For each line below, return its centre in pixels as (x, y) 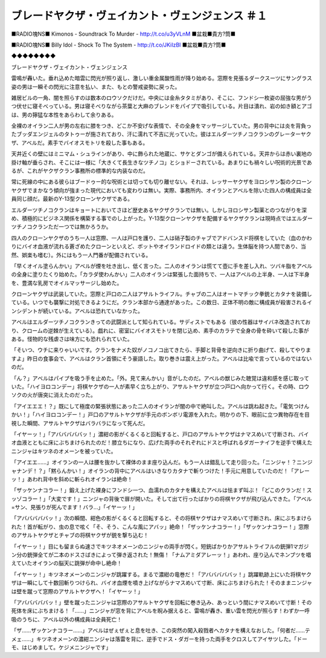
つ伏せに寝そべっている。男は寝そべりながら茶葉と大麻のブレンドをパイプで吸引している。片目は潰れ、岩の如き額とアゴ (162, 106)
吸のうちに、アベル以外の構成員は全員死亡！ (67, 619)
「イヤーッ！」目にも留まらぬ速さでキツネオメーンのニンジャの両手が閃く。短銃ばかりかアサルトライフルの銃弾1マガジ (160, 546)
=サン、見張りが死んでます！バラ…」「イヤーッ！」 (75, 507)
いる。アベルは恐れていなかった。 (101, 311)
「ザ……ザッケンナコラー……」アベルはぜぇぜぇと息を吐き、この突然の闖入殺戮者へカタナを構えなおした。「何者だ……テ (161, 630)
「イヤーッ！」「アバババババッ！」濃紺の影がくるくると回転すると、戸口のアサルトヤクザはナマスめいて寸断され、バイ (160, 434)
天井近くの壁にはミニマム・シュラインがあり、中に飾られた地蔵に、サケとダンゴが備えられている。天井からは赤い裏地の (161, 154)
